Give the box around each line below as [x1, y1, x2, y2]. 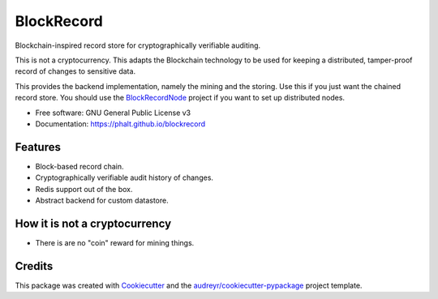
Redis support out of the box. [35, 184, 133, 194]
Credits [15, 259, 54, 273]
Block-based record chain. [35, 161, 125, 171]
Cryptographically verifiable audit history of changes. [35, 173, 214, 182]
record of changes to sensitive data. [15, 66, 136, 76]
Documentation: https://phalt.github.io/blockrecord [35, 118, 206, 129]
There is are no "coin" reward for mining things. [35, 237, 195, 247]
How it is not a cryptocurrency [15, 216, 172, 230]
